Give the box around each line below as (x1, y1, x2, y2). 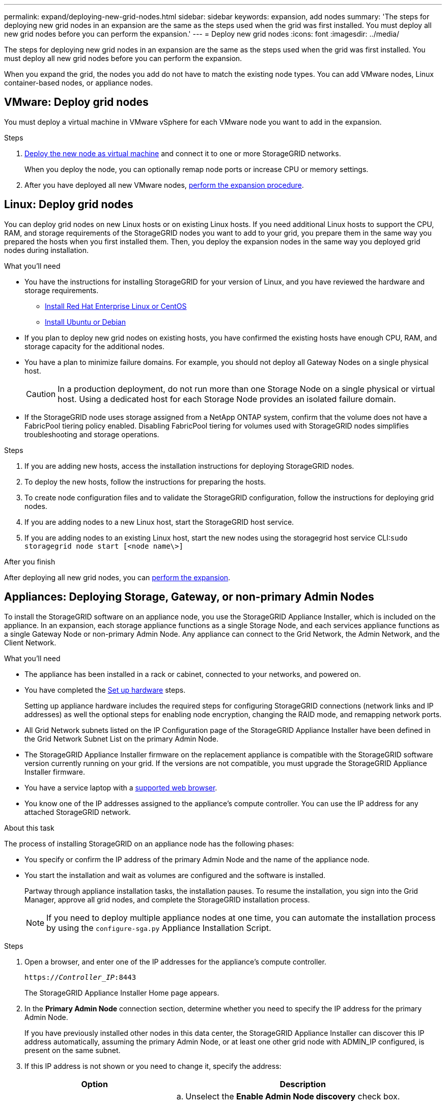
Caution (26, 388, 56, 399)
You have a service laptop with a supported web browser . (24, 783, 217, 792)
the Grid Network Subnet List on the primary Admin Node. (24, 734, 219, 743)
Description (280, 1079, 326, 1089)
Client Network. (4, 638, 57, 647)
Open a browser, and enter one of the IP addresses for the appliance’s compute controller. (24, 957, 326, 966)
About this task (4, 823, 54, 832)
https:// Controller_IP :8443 (24, 973, 136, 981)
